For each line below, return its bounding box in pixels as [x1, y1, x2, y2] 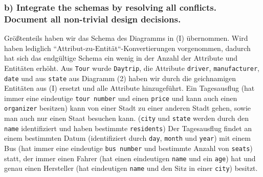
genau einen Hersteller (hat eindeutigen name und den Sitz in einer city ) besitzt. [4, 163, 258, 173]
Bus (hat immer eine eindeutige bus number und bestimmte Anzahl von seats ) [4, 143, 253, 154]
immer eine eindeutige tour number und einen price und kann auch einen [4, 92, 237, 103]
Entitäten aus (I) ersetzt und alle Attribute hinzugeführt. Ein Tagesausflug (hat [4, 83, 255, 93]
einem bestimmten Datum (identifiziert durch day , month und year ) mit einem [4, 133, 251, 143]
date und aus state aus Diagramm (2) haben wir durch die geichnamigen [4, 72, 236, 83]
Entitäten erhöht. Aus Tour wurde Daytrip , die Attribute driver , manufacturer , [4, 62, 259, 73]
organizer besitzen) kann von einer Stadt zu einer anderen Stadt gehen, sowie [4, 103, 251, 113]
